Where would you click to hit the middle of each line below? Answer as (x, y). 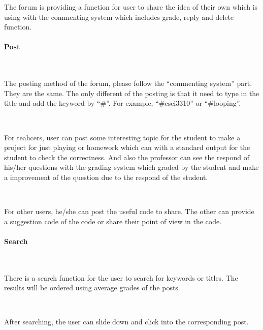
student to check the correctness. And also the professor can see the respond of (127, 157)
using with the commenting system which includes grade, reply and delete (119, 17)
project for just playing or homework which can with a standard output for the (127, 147)
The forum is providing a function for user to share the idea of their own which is (131, 7)
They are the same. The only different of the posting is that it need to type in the (132, 93)
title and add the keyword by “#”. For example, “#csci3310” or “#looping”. (123, 103)
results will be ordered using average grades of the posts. (92, 288)
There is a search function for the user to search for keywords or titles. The (121, 277)
